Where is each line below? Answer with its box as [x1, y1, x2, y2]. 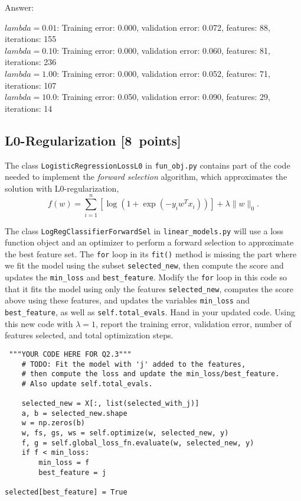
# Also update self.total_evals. [21, 379, 153, 388]
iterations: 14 [5, 102, 53, 114]
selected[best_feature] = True [5, 488, 127, 497]
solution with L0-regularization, [5, 182, 119, 194]
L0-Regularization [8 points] [5, 131, 181, 149]
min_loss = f [38, 458, 90, 467]
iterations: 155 [5, 33, 57, 45]
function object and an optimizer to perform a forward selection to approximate [5, 236, 294, 248]
